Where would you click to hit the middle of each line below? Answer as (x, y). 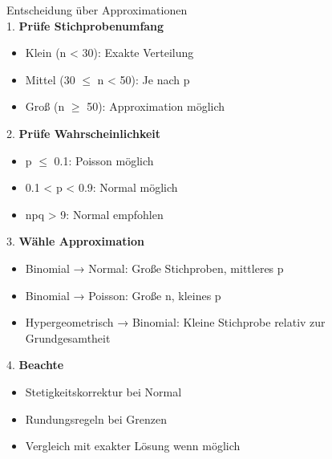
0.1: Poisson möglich (104, 160)
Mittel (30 (50, 79)
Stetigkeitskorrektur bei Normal (103, 391)
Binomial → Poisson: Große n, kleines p (123, 295)
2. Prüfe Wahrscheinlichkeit (84, 133)
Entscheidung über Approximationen (97, 10)
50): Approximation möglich (156, 106)
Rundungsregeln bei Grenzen (96, 418)
